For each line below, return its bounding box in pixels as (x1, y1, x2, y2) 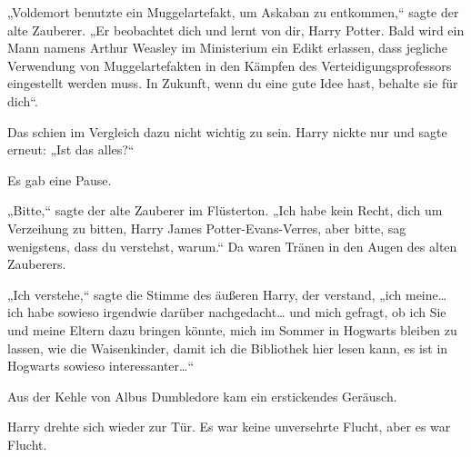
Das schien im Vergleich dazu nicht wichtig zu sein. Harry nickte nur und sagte (7, 122, 447, 141)
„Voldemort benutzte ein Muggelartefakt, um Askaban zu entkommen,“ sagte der (7, 3, 459, 21)
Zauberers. (7, 254, 66, 273)
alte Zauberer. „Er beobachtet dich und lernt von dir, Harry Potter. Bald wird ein (7, 20, 465, 39)
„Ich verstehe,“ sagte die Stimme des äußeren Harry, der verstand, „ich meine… (7, 284, 447, 303)
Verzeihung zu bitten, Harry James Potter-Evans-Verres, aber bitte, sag (7, 218, 406, 237)
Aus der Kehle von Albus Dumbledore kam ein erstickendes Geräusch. (7, 386, 397, 405)
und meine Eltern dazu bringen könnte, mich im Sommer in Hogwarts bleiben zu (7, 320, 457, 339)
